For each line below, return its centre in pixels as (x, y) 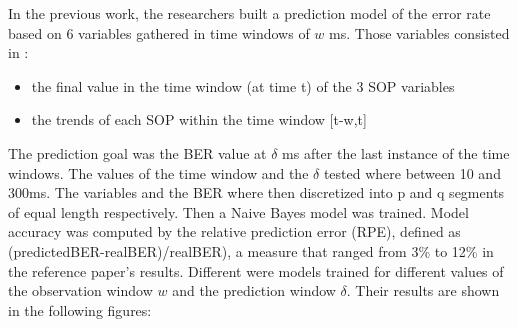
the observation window (80, 290)
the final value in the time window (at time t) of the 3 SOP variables (243, 85)
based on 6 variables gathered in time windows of (159, 32)
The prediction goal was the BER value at (137, 152)
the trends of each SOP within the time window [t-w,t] (199, 119)
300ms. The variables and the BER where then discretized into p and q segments (256, 192)
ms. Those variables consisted (419, 32)
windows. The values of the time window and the (158, 172)
